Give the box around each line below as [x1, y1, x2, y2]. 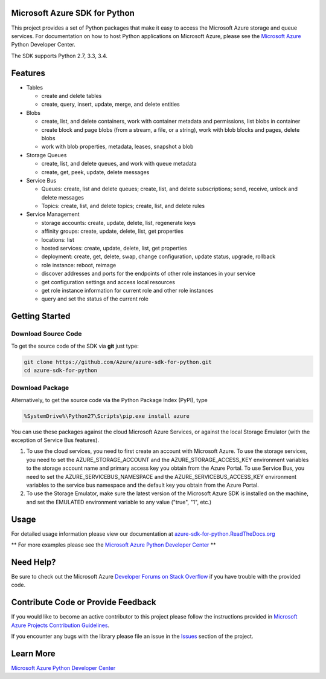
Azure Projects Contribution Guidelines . [11, 622, 110, 629]
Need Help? [11, 557, 57, 567]
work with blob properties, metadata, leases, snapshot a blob [41, 143, 194, 151]
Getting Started [11, 311, 71, 322]
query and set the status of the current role [41, 295, 149, 302]
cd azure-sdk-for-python [24, 366, 98, 374]
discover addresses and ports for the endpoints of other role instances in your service [41, 270, 256, 278]
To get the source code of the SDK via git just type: [11, 342, 139, 349]
